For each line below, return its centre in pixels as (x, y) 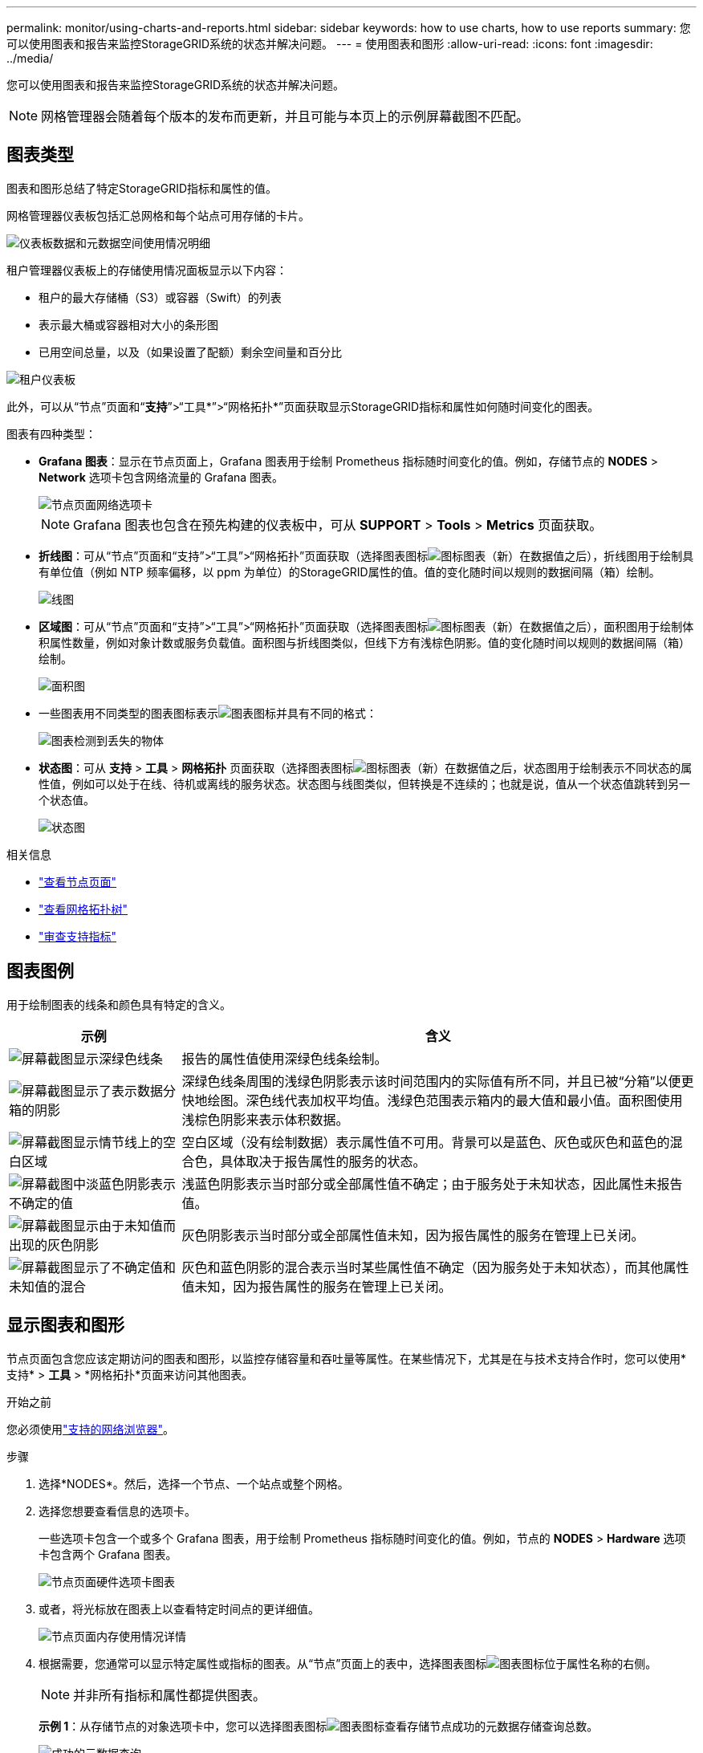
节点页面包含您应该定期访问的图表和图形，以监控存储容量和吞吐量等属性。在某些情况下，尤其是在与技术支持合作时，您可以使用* (347, 1358)
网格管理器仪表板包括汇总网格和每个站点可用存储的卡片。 (158, 215)
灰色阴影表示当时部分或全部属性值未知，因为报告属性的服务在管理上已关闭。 (413, 1235)
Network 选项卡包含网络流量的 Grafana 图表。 (161, 477)
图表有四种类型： (51, 433)
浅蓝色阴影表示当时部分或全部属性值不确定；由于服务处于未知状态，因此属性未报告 (432, 1184)
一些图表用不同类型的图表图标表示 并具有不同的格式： (208, 713)
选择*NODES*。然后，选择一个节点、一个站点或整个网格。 (194, 1483)
